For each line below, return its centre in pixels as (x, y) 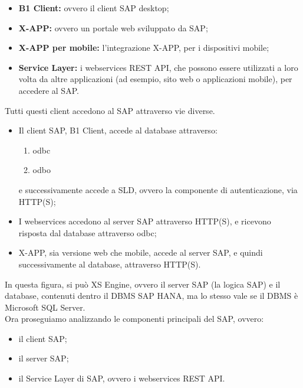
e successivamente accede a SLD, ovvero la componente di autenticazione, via (158, 189)
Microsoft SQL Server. (45, 307)
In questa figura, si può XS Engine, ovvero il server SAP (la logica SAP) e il (143, 284)
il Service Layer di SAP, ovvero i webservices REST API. (122, 378)
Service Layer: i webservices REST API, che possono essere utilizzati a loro (158, 67)
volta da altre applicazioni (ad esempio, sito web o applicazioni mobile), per (155, 79)
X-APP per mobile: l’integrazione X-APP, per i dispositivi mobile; (144, 48)
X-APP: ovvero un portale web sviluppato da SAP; (113, 27)
